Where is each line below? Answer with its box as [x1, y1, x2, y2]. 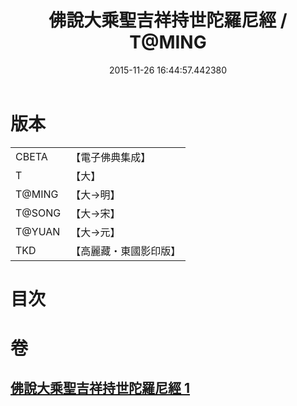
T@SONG [15, 206, 62, 220]
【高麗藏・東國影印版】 [70, 244, 182, 258]
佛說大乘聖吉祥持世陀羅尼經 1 [10, 380, 191, 397]
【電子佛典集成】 [70, 150, 152, 164]
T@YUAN [15, 224, 61, 238]
